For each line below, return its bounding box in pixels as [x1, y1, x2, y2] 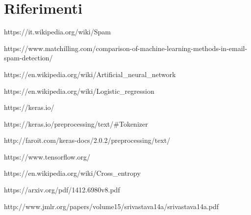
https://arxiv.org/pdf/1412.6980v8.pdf [4, 185, 120, 195]
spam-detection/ [4, 53, 53, 63]
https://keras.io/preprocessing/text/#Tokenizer [4, 118, 148, 129]
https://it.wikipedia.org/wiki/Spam [4, 27, 111, 37]
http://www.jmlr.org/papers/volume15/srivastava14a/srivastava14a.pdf [4, 201, 219, 211]
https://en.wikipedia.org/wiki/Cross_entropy [4, 168, 141, 178]
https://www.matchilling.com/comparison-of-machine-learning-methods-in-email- [4, 43, 248, 53]
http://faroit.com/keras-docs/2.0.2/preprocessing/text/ [4, 135, 171, 145]
